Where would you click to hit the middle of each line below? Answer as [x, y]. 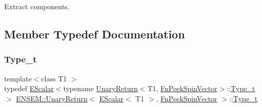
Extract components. [37, 6]
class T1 [54, 78]
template [18, 78]
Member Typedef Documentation [95, 34]
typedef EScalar [29, 88]
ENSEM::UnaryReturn [52, 98]
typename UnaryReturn [100, 88]
